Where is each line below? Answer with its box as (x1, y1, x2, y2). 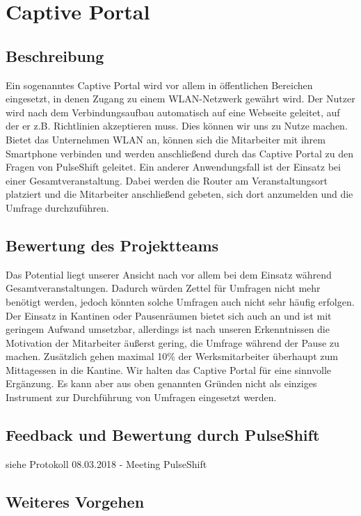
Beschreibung (6, 45, 104, 66)
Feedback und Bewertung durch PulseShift (6, 424, 320, 446)
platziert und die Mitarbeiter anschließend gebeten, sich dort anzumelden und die (6, 187, 353, 201)
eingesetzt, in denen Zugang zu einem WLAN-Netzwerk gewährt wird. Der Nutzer (6, 91, 355, 106)
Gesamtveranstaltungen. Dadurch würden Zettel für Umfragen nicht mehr (6, 281, 321, 295)
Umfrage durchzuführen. (6, 200, 109, 214)
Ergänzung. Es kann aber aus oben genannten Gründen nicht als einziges (6, 376, 317, 391)
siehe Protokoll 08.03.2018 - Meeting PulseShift (6, 456, 207, 471)
